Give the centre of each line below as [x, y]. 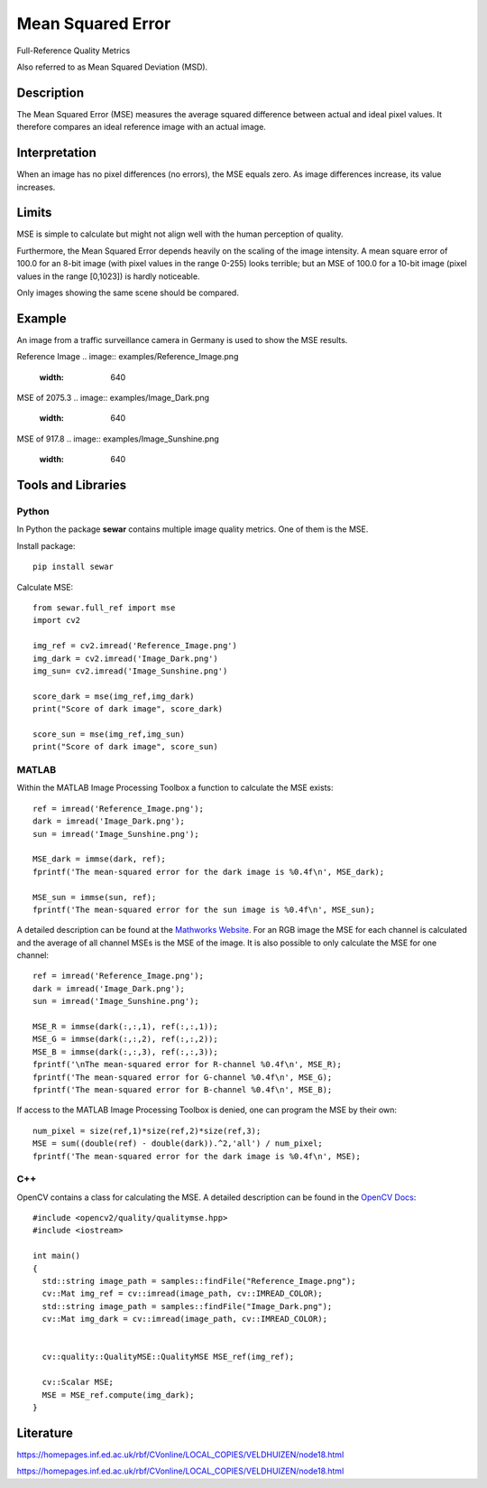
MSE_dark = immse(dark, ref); [100, 859]
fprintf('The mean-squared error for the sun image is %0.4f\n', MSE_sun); [204, 909]
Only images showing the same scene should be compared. [128, 293]
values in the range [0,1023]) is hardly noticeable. [108, 276]
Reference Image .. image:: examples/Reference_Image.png [128, 357]
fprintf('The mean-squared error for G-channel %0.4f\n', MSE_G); [183, 1077]
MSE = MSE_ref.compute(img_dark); [118, 1395]
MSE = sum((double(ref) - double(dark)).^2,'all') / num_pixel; [178, 1144]
